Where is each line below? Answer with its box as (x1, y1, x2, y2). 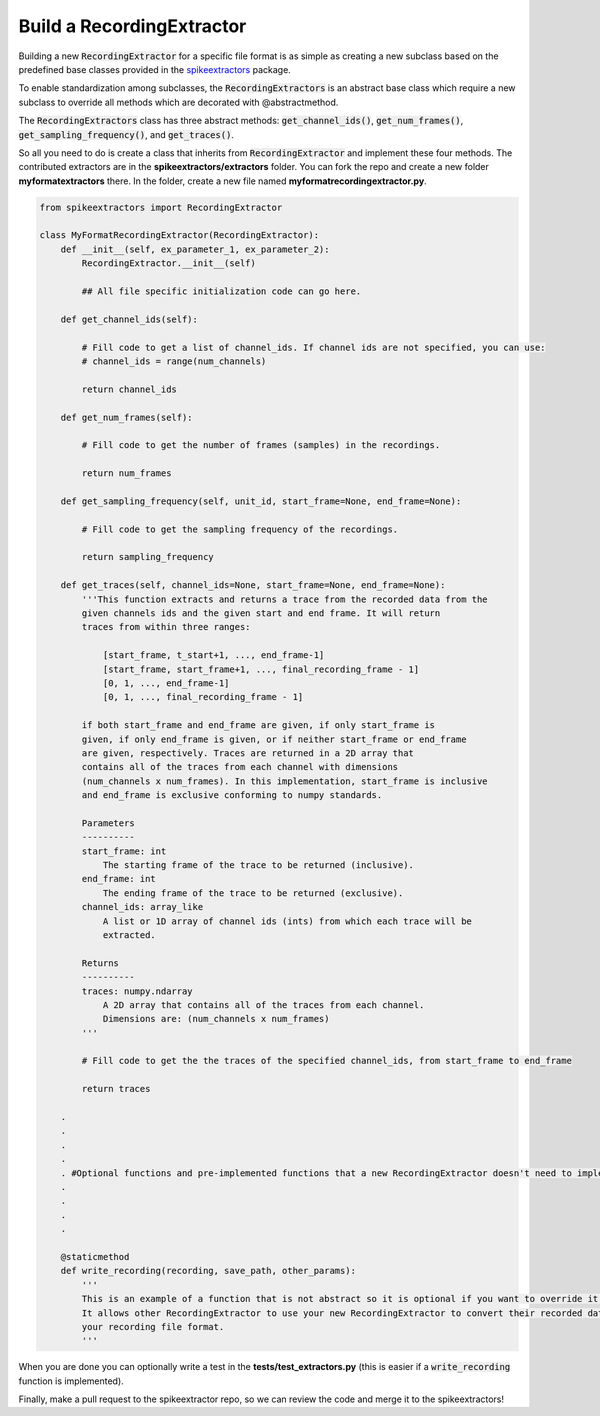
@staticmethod (60, 1251, 130, 1262)
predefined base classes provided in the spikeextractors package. (18, 63, 292, 75)
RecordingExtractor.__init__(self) (81, 258, 257, 269)
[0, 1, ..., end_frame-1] (102, 677, 230, 689)
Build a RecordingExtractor (18, 15, 247, 37)
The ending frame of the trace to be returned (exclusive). (102, 887, 404, 899)
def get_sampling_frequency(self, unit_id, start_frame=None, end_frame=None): (60, 495, 462, 507)
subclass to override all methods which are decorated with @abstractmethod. (18, 96, 339, 108)
